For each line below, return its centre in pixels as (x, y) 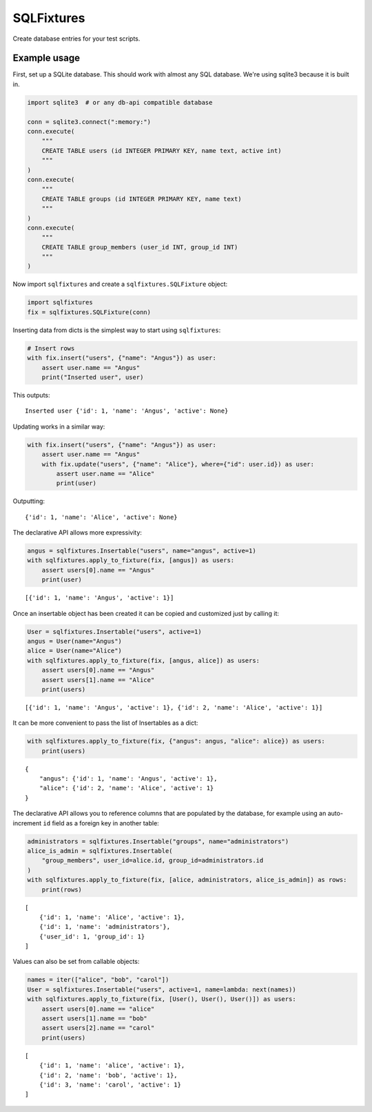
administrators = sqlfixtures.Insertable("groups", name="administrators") (158, 841)
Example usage (46, 58)
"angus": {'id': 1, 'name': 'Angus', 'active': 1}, (128, 779)
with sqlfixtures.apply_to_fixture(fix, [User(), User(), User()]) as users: (162, 999)
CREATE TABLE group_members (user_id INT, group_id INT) (140, 247)
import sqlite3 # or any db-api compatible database (120, 102)
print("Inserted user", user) (93, 377)
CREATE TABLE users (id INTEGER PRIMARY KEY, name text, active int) (162, 151)
